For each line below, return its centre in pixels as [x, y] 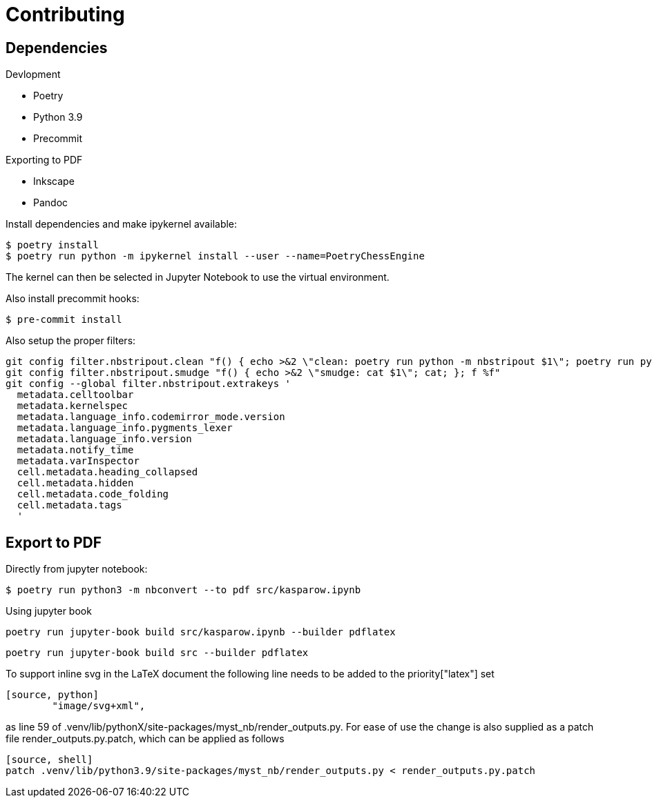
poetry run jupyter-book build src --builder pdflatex [157, 653]
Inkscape [54, 181]
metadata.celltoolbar [75, 395]
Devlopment [33, 75]
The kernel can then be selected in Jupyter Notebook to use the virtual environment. [198, 277]
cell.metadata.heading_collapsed [107, 472]
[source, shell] [49, 760]
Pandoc [51, 203]
